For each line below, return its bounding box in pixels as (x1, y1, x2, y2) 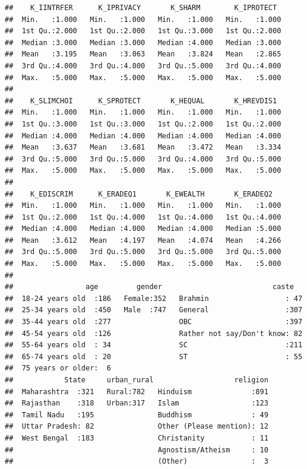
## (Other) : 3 (5, 457, 268, 466)
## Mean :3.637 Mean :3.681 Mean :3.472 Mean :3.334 (5, 143, 281, 152)
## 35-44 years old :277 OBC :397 (5, 318, 303, 327)
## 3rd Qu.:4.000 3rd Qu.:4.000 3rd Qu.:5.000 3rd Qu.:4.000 (5, 61, 281, 70)
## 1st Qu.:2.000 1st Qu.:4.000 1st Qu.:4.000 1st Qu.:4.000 (5, 213, 281, 221)
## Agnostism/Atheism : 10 (5, 445, 268, 454)
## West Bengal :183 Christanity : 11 (5, 433, 268, 442)
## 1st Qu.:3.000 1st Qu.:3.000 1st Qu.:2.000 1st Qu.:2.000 (5, 119, 281, 128)
